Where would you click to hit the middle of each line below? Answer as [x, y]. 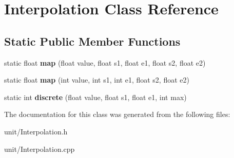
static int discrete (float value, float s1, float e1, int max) [95, 97]
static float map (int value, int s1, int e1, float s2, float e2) [97, 80]
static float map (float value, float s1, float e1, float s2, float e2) [105, 62]
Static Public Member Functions [92, 41]
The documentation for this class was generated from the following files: [117, 114]
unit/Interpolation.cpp [40, 149]
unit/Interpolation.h [36, 131]
